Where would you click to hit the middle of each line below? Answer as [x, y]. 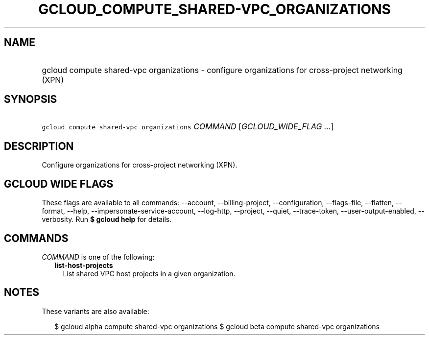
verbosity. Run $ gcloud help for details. [107, 219]
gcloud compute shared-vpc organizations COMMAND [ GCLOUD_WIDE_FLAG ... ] [188, 127]
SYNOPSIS [31, 99]
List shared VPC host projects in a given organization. [149, 273]
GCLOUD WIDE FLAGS [59, 184]
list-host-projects [84, 265]
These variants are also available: [95, 311]
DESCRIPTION [39, 146]
